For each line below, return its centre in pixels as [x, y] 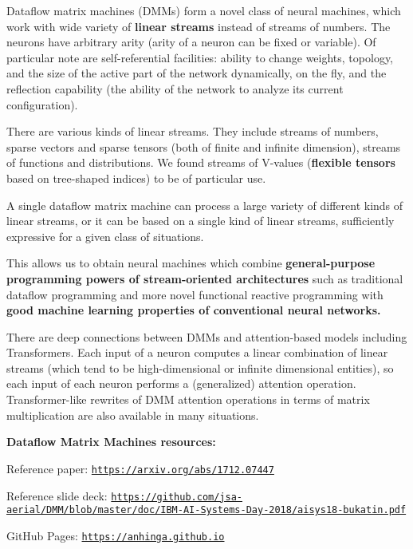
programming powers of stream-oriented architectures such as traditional [205, 278]
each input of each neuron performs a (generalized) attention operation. [181, 383]
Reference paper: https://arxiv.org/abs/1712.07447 [140, 468]
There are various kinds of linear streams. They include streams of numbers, [193, 131]
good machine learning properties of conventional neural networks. [194, 310]
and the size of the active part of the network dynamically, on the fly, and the [197, 73]
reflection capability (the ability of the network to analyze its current [175, 88]
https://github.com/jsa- [177, 497]
